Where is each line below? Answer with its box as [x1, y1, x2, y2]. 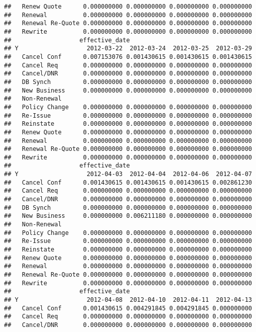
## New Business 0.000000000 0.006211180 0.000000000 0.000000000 [4, 212, 252, 220]
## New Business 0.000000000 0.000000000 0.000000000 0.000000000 [4, 87, 252, 94]
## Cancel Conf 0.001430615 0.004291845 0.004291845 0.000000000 [4, 304, 252, 312]
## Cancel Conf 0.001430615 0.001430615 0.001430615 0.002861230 [4, 179, 252, 186]
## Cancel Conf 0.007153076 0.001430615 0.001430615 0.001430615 [4, 53, 252, 60]
